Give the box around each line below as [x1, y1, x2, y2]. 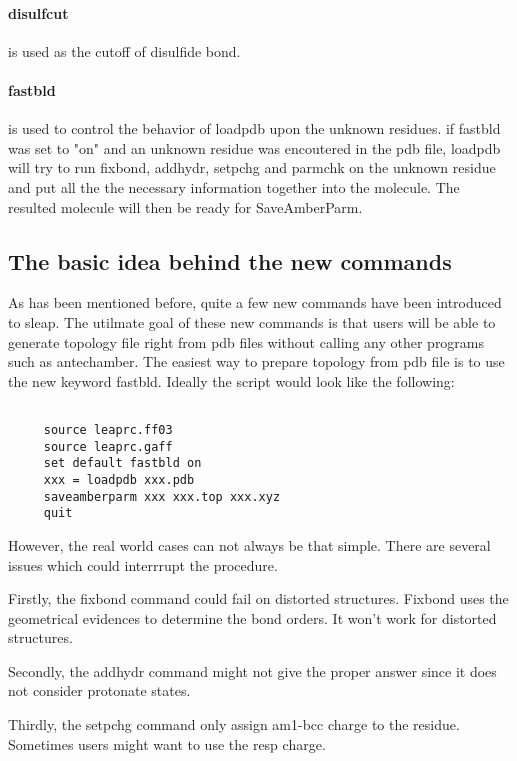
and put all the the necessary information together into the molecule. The [8, 176, 460, 197]
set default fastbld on [43, 456, 202, 471]
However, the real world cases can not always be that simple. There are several [8, 534, 491, 555]
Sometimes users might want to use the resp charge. [8, 733, 326, 754]
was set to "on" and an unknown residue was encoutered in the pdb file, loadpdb [8, 137, 501, 158]
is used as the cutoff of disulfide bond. [8, 40, 241, 61]
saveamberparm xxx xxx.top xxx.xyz [43, 489, 281, 504]
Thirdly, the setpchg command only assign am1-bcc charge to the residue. [8, 714, 460, 735]
